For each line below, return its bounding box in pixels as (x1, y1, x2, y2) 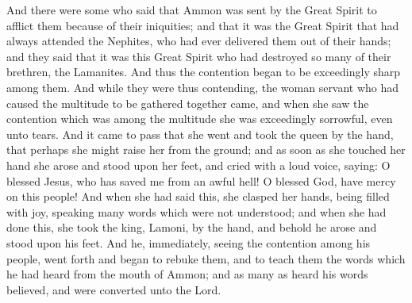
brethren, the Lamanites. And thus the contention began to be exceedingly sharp (6, 63, 401, 80)
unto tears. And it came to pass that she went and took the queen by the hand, (6, 125, 394, 142)
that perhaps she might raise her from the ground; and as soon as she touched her (6, 141, 406, 158)
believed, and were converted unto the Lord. (6, 281, 221, 297)
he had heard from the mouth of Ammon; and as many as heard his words (6, 266, 368, 282)
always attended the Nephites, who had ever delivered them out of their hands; (6, 33, 391, 49)
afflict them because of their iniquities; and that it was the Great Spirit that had (6, 17, 399, 33)
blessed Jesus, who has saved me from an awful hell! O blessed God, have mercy (6, 172, 396, 189)
